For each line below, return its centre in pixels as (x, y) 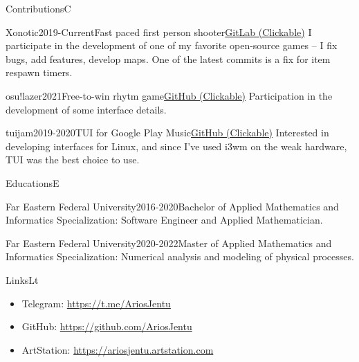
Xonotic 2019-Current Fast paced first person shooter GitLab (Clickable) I (159, 31)
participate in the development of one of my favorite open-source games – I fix (172, 45)
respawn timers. (39, 72)
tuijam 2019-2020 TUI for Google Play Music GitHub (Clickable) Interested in (167, 133)
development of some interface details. (86, 109)
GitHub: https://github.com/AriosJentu (107, 326)
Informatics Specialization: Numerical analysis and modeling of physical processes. (180, 256)
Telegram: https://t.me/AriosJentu (96, 303)
